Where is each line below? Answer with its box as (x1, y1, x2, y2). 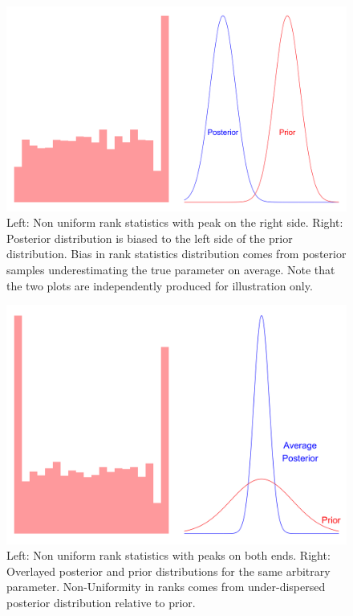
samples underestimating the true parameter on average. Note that (6, 261, 335, 278)
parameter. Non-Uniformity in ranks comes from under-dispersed (6, 578, 326, 595)
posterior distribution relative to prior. (6, 593, 196, 610)
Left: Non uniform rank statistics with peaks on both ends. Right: (6, 547, 331, 564)
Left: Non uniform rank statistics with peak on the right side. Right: (6, 214, 343, 231)
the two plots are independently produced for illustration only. (6, 277, 313, 294)
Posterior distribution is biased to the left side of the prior (6, 229, 293, 246)
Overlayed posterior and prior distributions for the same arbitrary (6, 562, 331, 579)
